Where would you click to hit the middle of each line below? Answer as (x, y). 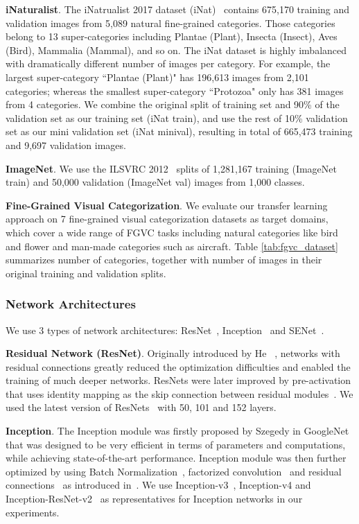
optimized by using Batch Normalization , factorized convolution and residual (174, 471)
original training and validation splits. (86, 273)
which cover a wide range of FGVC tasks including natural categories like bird (172, 232)
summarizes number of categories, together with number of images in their (164, 260)
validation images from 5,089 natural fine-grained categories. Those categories (170, 23)
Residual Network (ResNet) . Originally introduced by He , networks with (173, 353)
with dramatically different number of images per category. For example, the (168, 63)
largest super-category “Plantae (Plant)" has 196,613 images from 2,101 (157, 77)
